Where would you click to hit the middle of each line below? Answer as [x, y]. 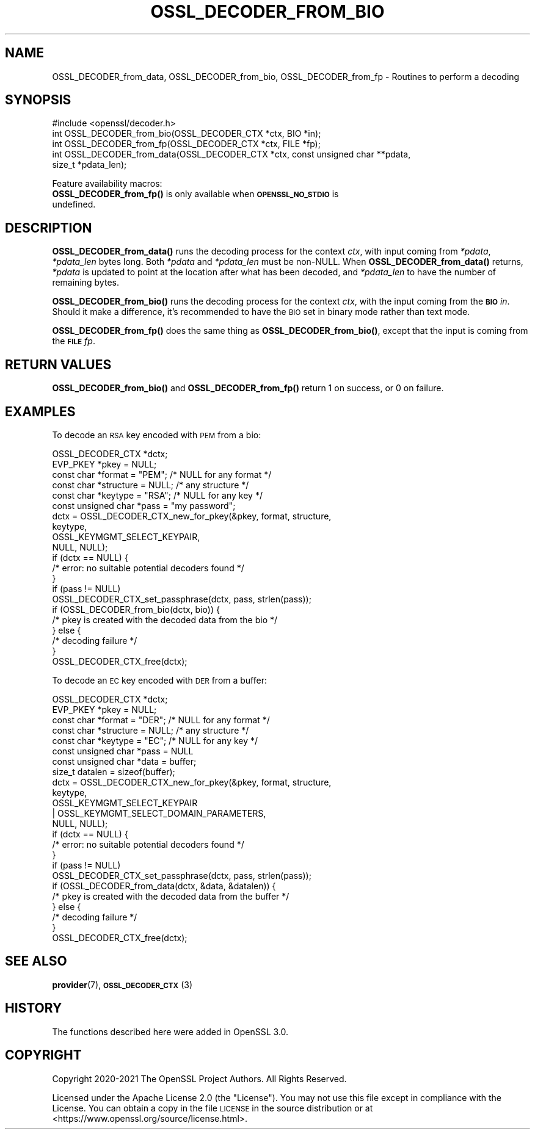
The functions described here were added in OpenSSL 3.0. [170, 1031]
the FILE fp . [74, 341]
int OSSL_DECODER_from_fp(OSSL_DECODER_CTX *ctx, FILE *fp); [186, 144]
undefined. [74, 204]
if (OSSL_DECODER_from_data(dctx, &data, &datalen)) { [164, 886]
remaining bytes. [86, 283]
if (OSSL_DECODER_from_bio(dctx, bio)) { [136, 609]
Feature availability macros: [107, 184]
